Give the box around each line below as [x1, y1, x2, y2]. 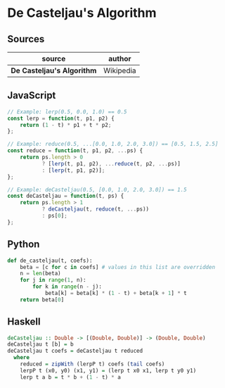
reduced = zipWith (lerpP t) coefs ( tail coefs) [20, 361, 165, 368]
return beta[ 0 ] [20, 296, 65, 303]
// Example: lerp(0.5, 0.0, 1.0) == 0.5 [7, 108, 128, 115]
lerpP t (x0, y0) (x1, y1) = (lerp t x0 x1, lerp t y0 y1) [20, 367, 197, 374]
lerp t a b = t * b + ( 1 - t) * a [20, 373, 121, 381]
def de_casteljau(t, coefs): [7, 257, 93, 264]
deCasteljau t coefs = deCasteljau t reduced [7, 347, 143, 355]
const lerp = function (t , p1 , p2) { [7, 115, 115, 122]
